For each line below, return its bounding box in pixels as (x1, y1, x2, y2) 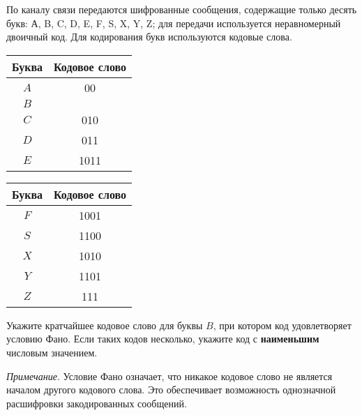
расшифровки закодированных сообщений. (6, 395, 187, 410)
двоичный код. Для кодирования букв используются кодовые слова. (6, 29, 292, 44)
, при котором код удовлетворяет (213, 317, 352, 332)
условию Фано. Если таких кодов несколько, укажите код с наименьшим (6, 331, 319, 346)
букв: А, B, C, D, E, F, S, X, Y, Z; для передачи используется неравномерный (6, 15, 341, 30)
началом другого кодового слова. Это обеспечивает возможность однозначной (6, 382, 336, 397)
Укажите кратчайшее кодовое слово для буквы (6, 317, 203, 332)
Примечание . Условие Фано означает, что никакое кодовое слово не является (6, 368, 333, 383)
